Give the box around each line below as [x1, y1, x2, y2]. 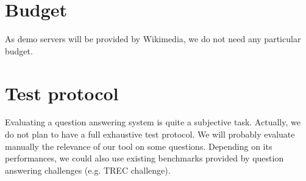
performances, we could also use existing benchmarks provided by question [5, 152, 284, 164]
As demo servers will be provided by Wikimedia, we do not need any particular [5, 32, 301, 45]
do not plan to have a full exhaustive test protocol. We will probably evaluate [5, 128, 295, 141]
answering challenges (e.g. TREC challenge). [5, 163, 171, 176]
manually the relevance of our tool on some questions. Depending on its [5, 139, 272, 152]
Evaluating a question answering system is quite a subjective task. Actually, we [5, 116, 301, 128]
